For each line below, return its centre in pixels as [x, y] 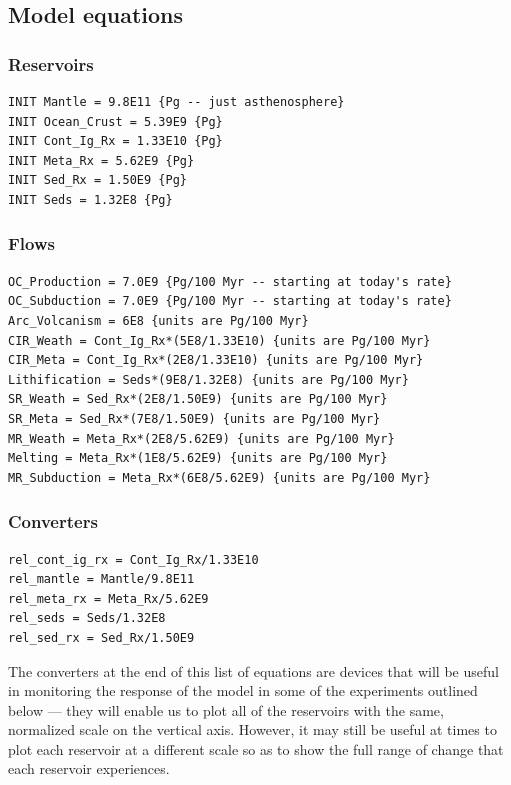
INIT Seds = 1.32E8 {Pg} [90, 199]
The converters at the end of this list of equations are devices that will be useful [253, 670]
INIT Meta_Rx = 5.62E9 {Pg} [101, 160]
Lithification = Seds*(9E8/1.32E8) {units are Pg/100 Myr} [208, 379]
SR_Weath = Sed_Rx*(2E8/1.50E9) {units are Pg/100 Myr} [198, 399]
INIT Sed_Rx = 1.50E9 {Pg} [97, 180]
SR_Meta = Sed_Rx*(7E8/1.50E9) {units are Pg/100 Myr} [194, 418]
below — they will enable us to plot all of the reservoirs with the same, [226, 709]
